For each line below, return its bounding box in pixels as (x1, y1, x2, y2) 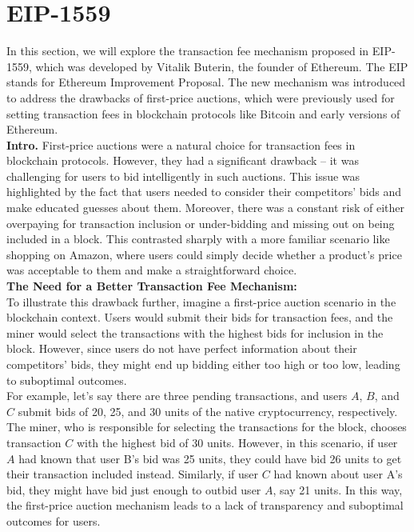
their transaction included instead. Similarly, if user (6, 466, 259, 482)
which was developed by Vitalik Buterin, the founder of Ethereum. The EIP (35, 58, 408, 74)
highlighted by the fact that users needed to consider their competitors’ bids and (6, 183, 402, 200)
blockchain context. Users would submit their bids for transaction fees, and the (6, 309, 393, 326)
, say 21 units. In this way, (273, 481, 403, 498)
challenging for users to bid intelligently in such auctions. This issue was (6, 167, 360, 184)
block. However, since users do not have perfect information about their (6, 340, 357, 357)
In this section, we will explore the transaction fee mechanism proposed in (6, 42, 369, 59)
